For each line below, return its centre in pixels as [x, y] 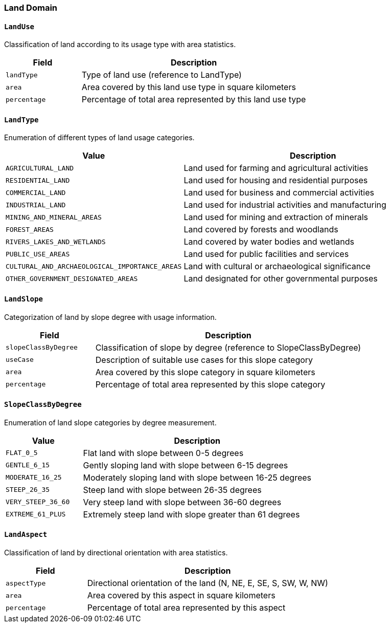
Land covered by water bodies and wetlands [269, 242]
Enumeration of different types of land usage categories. [99, 138]
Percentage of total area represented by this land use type [194, 100]
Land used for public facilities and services [266, 254]
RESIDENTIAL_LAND [38, 180]
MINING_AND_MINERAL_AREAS [54, 217]
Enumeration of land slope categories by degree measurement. [110, 422]
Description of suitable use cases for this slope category [204, 360]
